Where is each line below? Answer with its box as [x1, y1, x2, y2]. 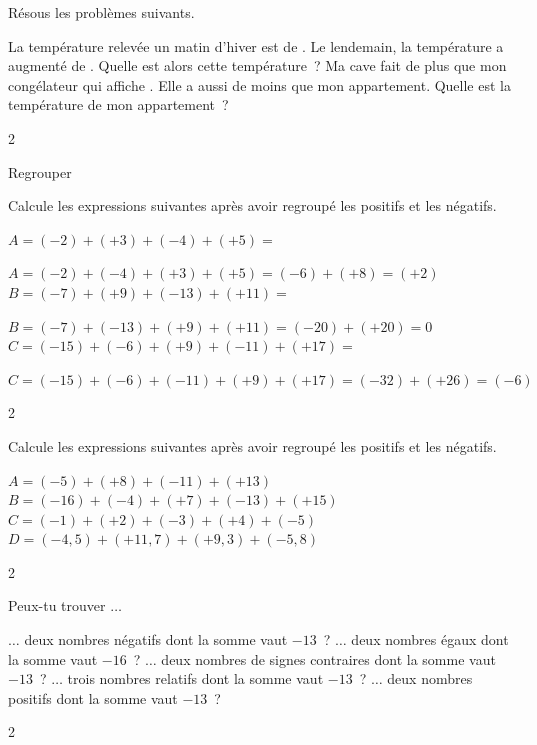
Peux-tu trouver [8, 595, 106, 616]
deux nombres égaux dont [351, 629, 509, 650]
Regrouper [8, 161, 72, 182]
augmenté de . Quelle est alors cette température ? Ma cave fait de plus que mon [8, 55, 507, 76]
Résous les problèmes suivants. [8, 2, 195, 22]
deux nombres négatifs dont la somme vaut [24, 629, 288, 650]
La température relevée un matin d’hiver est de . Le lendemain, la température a [8, 35, 504, 56]
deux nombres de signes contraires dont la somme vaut [161, 648, 496, 669]
